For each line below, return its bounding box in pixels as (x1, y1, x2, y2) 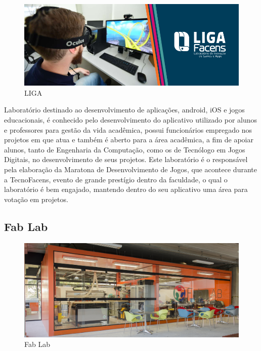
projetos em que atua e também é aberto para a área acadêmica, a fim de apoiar (4, 134, 253, 145)
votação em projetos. (4, 193, 68, 204)
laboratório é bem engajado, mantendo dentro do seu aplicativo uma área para (4, 184, 248, 194)
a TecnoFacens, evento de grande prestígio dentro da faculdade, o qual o (4, 174, 228, 184)
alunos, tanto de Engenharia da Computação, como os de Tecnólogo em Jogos (4, 144, 245, 154)
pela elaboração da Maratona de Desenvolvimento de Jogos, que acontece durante (4, 164, 257, 175)
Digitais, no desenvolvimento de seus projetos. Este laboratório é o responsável (4, 154, 248, 165)
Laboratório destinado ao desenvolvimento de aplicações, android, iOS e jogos (4, 104, 245, 115)
